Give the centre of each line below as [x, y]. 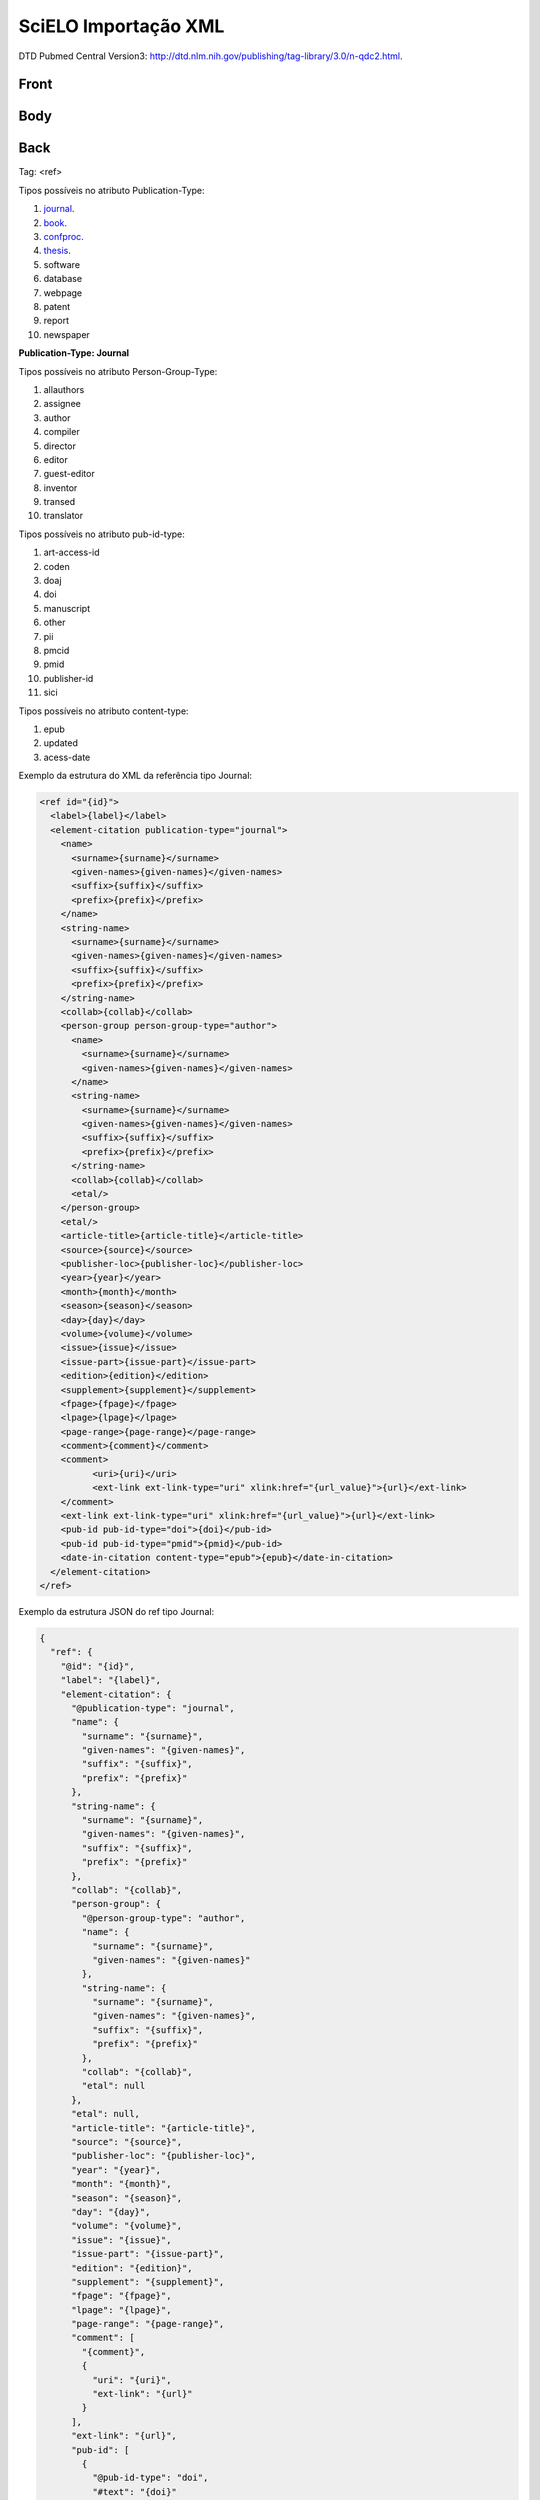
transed [59, 502]
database [63, 279]
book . [55, 222]
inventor [60, 487]
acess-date [67, 757]
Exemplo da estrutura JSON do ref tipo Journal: [116, 1611]
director [60, 446]
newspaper [66, 334]
